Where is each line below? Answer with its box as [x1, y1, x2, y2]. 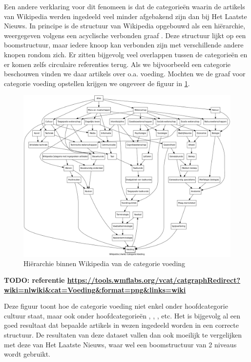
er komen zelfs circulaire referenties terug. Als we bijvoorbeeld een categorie [4, 59, 231, 69]
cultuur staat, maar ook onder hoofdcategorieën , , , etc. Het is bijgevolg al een [4, 310, 241, 320]
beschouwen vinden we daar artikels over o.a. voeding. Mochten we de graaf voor [4, 68, 246, 79]
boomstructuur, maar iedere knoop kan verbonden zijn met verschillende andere [4, 40, 244, 50]
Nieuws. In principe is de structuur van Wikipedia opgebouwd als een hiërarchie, [4, 21, 246, 31]
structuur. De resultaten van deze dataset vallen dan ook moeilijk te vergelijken [4, 329, 242, 339]
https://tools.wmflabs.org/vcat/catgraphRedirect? [67, 274, 241, 285]
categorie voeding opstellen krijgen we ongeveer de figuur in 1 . [4, 78, 190, 88]
